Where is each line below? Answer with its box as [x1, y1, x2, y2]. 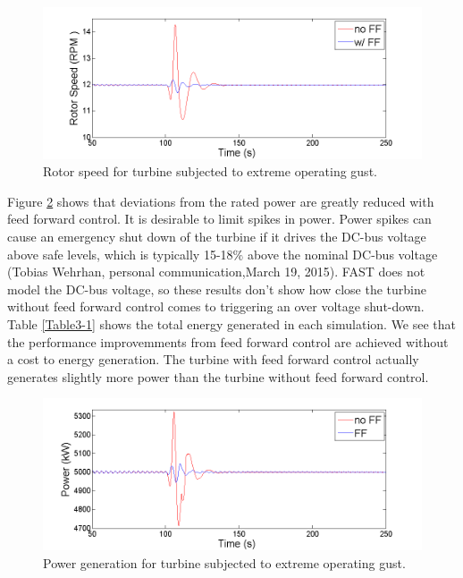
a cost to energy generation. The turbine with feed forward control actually [7, 350, 419, 369]
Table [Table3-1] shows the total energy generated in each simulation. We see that [7, 314, 457, 333]
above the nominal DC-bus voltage [247, 244, 438, 263]
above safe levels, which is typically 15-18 [7, 244, 233, 263]
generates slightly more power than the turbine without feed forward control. [7, 367, 429, 386]
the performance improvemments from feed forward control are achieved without [7, 332, 449, 351]
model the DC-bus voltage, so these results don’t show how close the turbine [7, 279, 426, 298]
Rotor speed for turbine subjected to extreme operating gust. [43, 162, 377, 181]
